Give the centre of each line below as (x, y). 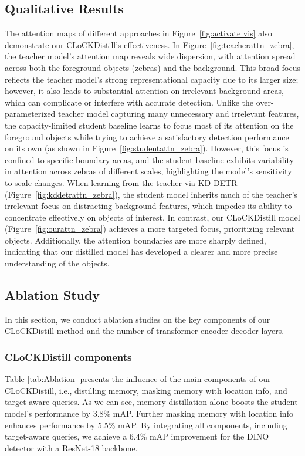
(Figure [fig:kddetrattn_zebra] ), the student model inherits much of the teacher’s (151, 194)
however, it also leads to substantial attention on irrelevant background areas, (144, 91)
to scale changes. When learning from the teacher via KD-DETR (121, 182)
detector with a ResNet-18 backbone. (71, 447)
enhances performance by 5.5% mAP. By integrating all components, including (146, 425)
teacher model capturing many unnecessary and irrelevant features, (179, 114)
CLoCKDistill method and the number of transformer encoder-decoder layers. (145, 331)
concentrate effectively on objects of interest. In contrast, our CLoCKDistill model (152, 217)
